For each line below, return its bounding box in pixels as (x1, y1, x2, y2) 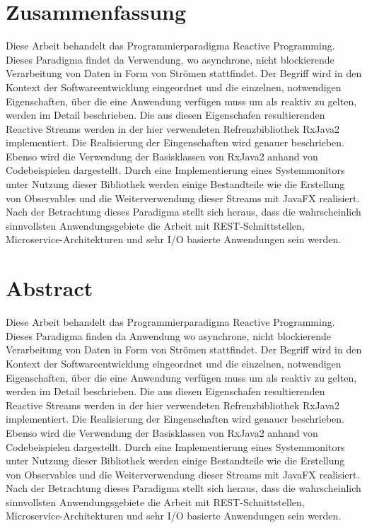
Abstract (6, 274, 93, 303)
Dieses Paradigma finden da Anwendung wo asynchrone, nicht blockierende (6, 328, 332, 343)
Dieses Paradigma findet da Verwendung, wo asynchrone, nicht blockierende (6, 52, 334, 66)
